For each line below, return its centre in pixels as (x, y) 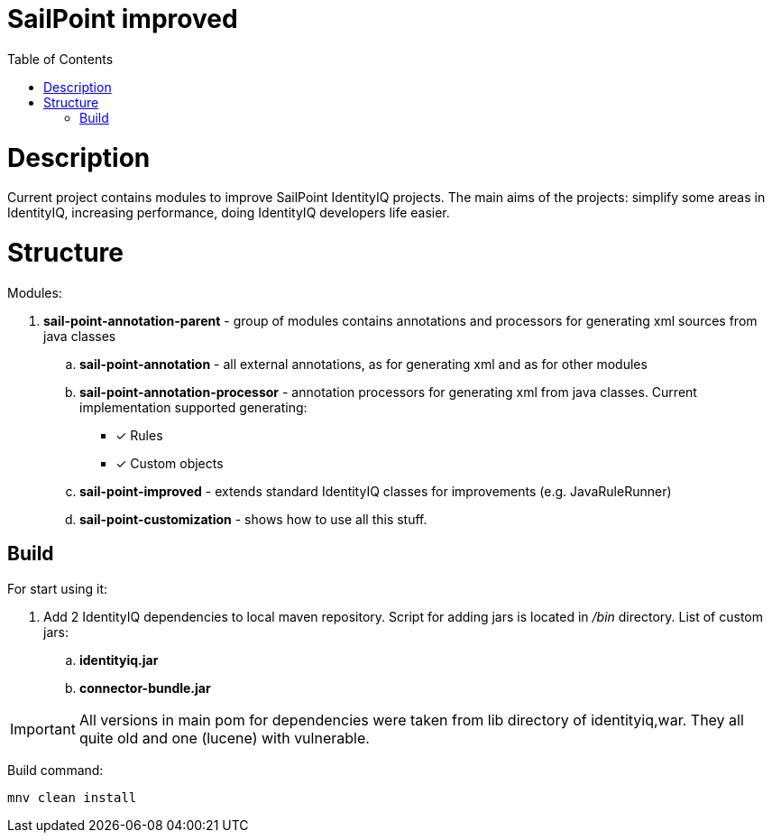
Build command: (55, 770)
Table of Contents (60, 59)
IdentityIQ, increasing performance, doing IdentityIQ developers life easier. (229, 213)
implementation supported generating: (193, 407)
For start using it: (58, 588)
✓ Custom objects (170, 463)
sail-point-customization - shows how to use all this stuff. (253, 519)
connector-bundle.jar (145, 688)
